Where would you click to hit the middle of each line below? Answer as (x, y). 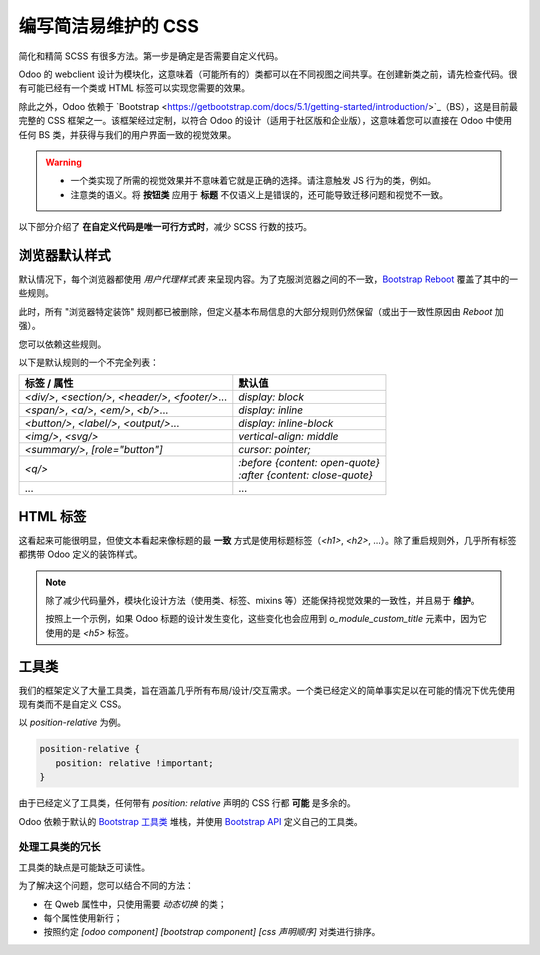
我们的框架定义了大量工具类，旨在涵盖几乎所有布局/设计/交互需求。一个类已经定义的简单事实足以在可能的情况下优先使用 (267, 690)
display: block (271, 397)
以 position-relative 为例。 (72, 722)
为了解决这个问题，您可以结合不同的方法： (106, 886)
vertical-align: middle (288, 437)
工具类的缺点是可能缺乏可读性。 (84, 867)
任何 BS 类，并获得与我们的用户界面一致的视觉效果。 (127, 134)
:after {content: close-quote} (306, 475)
